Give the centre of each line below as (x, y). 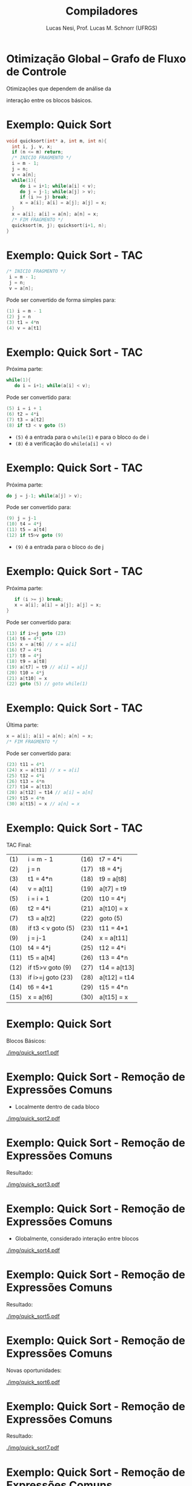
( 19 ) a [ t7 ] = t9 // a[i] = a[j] (47, 667)
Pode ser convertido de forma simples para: (61, 300)
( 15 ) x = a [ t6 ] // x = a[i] (42, 645)
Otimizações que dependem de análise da (59, 88)
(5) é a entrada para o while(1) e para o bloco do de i (82, 437)
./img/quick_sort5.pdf (33, 1316)
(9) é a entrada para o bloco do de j (59, 547)
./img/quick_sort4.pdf (33, 1250)
